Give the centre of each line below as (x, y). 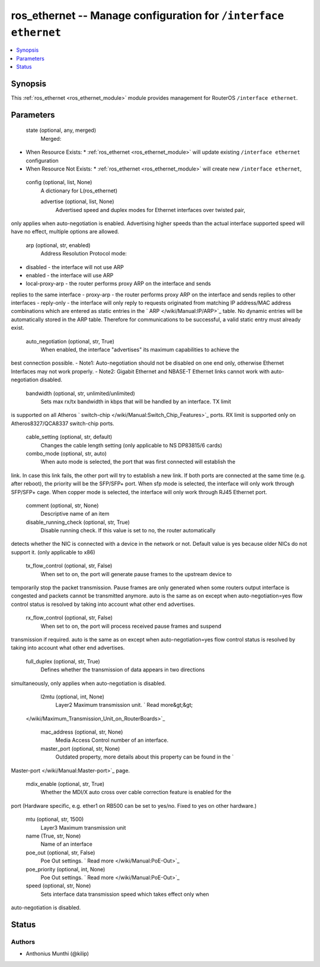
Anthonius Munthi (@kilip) (57, 954)
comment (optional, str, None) (62, 505)
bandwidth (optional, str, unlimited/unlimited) (81, 393)
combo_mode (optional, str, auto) (66, 453)
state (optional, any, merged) (61, 130)
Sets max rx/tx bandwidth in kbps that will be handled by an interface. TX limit (136, 402)
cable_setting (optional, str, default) (69, 437)
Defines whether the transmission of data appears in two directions (123, 670)
